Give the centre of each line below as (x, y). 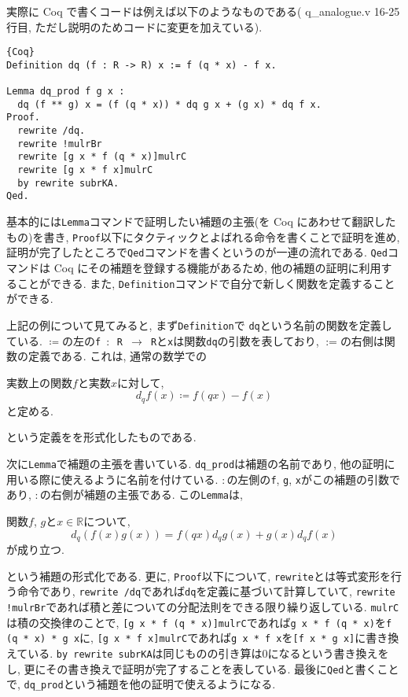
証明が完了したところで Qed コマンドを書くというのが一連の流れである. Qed (197, 252)
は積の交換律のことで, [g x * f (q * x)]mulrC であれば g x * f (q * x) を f (199, 622)
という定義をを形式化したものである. (101, 437)
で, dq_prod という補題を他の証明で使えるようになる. (141, 684)
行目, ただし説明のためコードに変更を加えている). (134, 26)
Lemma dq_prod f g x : (66, 92)
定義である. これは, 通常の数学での (117, 356)
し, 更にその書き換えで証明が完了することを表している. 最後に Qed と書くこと (203, 668)
